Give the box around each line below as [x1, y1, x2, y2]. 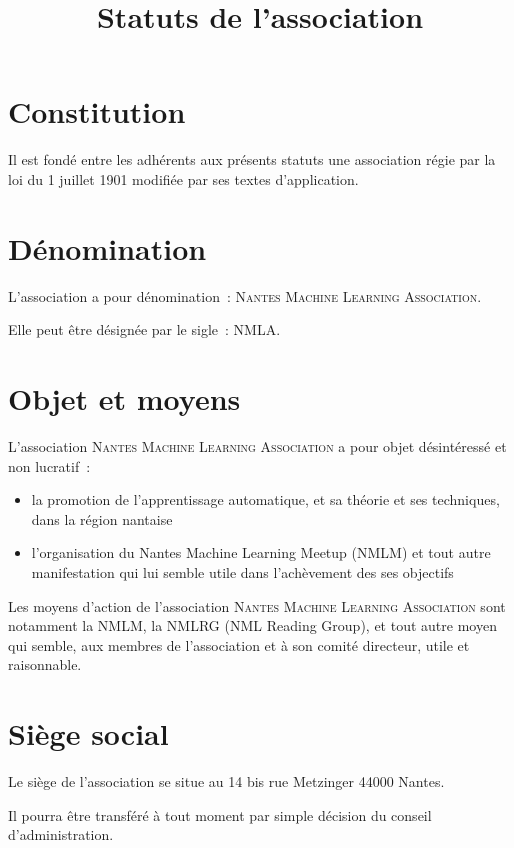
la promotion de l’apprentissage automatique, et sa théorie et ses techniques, [31, 489, 500, 510]
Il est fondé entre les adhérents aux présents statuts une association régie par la [8, 149, 496, 170]
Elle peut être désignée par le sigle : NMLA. [8, 319, 281, 340]
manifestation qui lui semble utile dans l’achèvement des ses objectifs [31, 561, 454, 582]
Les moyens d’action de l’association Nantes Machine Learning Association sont [8, 595, 506, 616]
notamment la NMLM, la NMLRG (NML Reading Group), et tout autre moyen [8, 615, 497, 636]
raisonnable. [8, 654, 82, 675]
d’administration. [8, 824, 114, 845]
